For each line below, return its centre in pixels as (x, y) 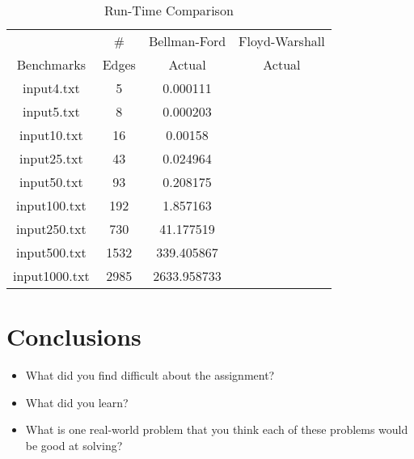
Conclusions (74, 336)
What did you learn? (77, 402)
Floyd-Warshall (282, 41)
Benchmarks (51, 64)
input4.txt (51, 88)
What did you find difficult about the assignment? (150, 375)
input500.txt (51, 252)
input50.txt (51, 182)
